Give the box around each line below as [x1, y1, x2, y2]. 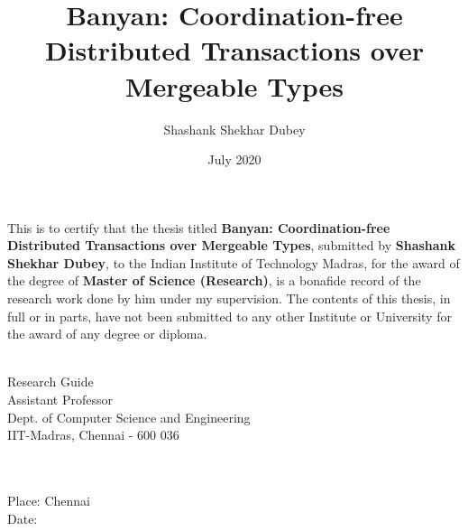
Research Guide [7, 372, 94, 391]
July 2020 [207, 150, 262, 169]
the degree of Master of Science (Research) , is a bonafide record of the [7, 271, 421, 290]
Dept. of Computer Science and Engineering [7, 407, 251, 426]
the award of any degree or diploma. [7, 324, 207, 343]
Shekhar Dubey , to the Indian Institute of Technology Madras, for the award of [7, 253, 460, 272]
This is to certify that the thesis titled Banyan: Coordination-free [7, 218, 390, 237]
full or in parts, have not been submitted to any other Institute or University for [7, 306, 452, 325]
